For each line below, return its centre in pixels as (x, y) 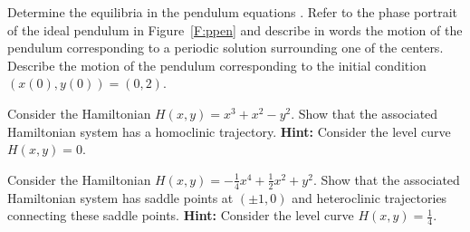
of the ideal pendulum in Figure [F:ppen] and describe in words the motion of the (235, 29)
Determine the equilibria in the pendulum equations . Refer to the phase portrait (232, 12)
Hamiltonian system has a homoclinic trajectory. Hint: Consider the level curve (229, 131)
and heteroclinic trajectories (369, 197)
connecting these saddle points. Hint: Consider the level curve (181, 215)
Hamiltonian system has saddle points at (120, 197)
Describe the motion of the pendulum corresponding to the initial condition (217, 65)
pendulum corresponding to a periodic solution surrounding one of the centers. (225, 48)
